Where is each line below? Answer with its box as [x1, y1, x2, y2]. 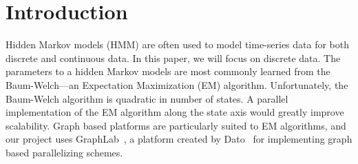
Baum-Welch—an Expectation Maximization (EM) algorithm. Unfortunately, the [6, 77, 348, 92]
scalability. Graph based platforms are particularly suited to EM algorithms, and [6, 118, 346, 132]
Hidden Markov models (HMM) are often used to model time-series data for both [6, 37, 350, 52]
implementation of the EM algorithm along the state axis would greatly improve [6, 105, 344, 119]
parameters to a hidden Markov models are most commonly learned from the [6, 64, 330, 79]
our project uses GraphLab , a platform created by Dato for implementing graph [6, 132, 352, 146]
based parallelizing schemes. [6, 145, 123, 159]
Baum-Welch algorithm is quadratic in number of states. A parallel [6, 91, 288, 105]
